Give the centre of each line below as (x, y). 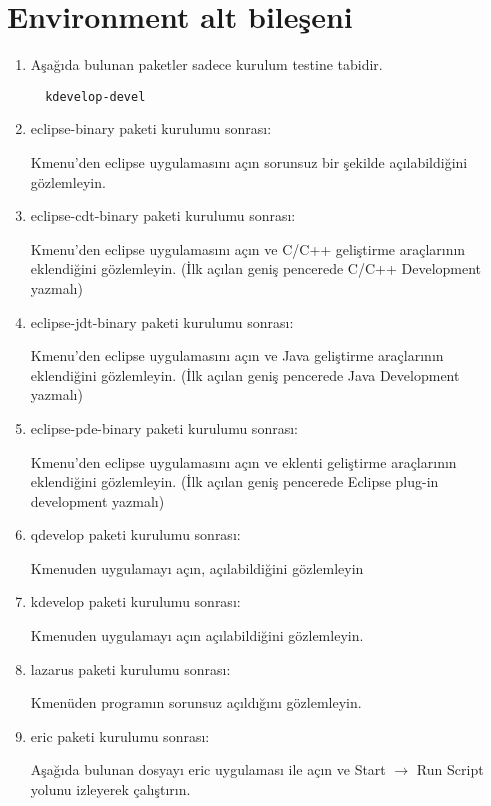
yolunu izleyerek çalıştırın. (110, 789)
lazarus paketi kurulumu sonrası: (130, 668)
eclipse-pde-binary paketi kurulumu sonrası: (164, 427)
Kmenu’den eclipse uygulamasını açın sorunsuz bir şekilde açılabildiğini (249, 161)
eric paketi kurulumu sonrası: (120, 735)
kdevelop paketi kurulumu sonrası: (135, 601)
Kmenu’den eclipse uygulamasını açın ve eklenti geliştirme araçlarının (243, 461)
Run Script (450, 769)
